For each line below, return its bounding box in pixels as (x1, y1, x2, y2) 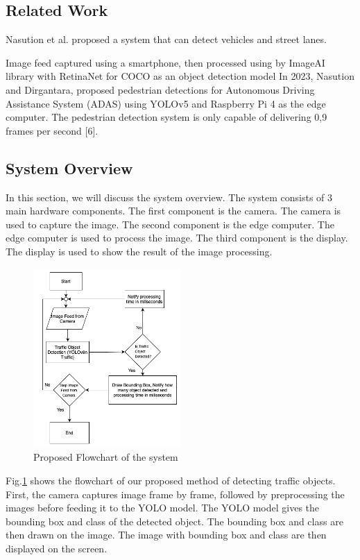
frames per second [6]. (6, 123, 98, 137)
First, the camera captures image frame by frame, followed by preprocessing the (6, 486, 345, 501)
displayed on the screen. (6, 541, 108, 555)
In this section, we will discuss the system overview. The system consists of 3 (6, 189, 333, 204)
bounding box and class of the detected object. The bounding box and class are (6, 514, 343, 528)
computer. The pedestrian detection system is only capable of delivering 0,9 (6, 110, 327, 124)
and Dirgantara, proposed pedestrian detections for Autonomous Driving (6, 82, 315, 96)
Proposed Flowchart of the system (33, 450, 178, 464)
